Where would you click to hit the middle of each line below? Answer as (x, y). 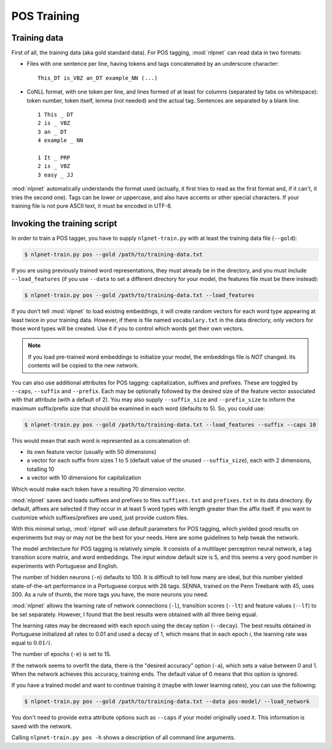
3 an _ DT (52, 132)
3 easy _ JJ (56, 175)
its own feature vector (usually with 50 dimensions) (92, 452)
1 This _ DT (56, 115)
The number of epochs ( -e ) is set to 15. (61, 654)
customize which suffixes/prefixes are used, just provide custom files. (100, 517)
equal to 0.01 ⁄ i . (32, 643)
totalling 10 (41, 469)
